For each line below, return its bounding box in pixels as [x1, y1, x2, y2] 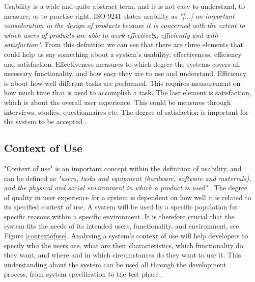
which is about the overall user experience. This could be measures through [4, 97, 231, 107]
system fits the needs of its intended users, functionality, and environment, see [4, 221, 239, 231]
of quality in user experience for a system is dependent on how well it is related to [4, 192, 251, 202]
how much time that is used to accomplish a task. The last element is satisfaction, [4, 87, 251, 98]
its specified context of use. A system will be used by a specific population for [4, 202, 238, 212]
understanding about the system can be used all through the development [4, 259, 227, 269]
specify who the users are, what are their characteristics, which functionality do [4, 240, 243, 250]
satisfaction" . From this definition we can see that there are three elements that [4, 39, 244, 50]
